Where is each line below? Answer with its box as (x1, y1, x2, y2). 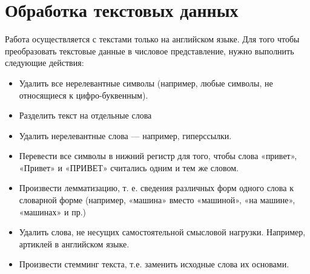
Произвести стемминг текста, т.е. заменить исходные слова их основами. (19, 258, 289, 270)
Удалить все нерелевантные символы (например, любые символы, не (19, 76, 273, 89)
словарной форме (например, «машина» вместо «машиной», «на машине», (19, 194, 295, 206)
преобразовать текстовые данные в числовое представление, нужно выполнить (5, 44, 294, 57)
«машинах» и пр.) (19, 205, 86, 218)
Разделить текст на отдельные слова (19, 109, 152, 122)
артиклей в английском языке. (19, 237, 130, 250)
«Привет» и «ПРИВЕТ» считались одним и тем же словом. (19, 161, 239, 174)
